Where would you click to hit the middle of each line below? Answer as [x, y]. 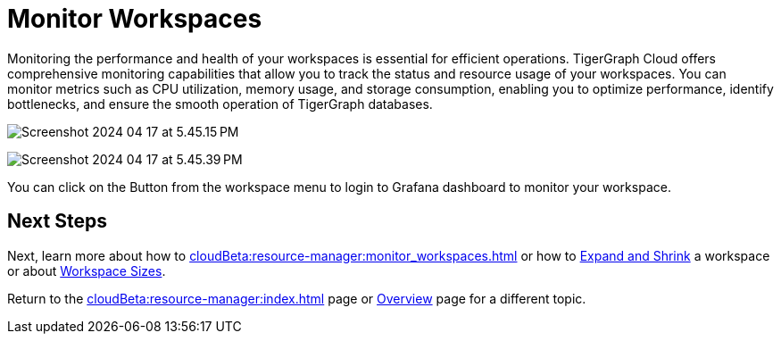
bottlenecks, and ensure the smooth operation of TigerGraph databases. [220, 104]
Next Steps [57, 221]
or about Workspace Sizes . [87, 270]
